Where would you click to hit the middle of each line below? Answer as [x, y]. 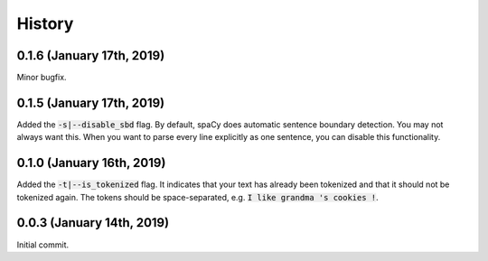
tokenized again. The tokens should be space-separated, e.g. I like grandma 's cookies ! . [197, 197]
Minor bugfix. [42, 78]
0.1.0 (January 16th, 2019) [91, 163]
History [45, 23]
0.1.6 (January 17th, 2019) [91, 56]
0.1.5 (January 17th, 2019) [91, 103]
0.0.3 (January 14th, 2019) [93, 223]
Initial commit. [43, 245]
